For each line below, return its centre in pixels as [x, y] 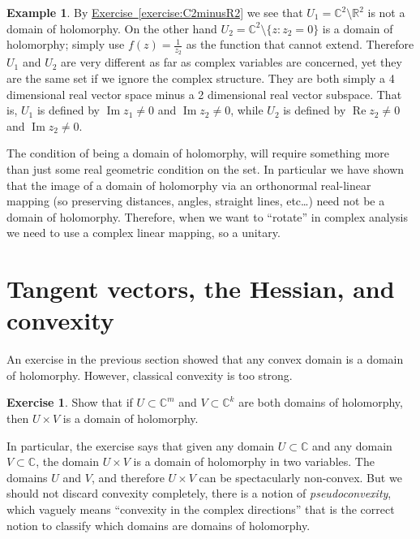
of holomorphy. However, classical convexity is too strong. [150, 375]
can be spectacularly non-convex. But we [300, 477]
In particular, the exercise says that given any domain [141, 445]
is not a [386, 12]
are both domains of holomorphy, [321, 402]
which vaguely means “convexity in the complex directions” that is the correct [201, 509]
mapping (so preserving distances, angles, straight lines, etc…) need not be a [196, 201]
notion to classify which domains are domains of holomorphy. [159, 525]
